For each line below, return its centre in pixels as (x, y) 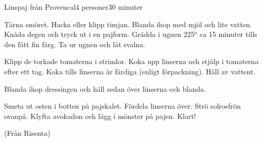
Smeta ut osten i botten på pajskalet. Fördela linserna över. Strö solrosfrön (122, 106)
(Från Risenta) (27, 133)
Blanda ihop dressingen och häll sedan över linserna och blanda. (105, 88)
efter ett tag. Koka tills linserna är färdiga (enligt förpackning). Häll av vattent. (130, 71)
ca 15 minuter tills (228, 34)
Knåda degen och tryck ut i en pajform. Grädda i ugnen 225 (99, 34)
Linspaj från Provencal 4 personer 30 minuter (74, 7)
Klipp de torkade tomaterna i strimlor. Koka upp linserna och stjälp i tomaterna (131, 61)
